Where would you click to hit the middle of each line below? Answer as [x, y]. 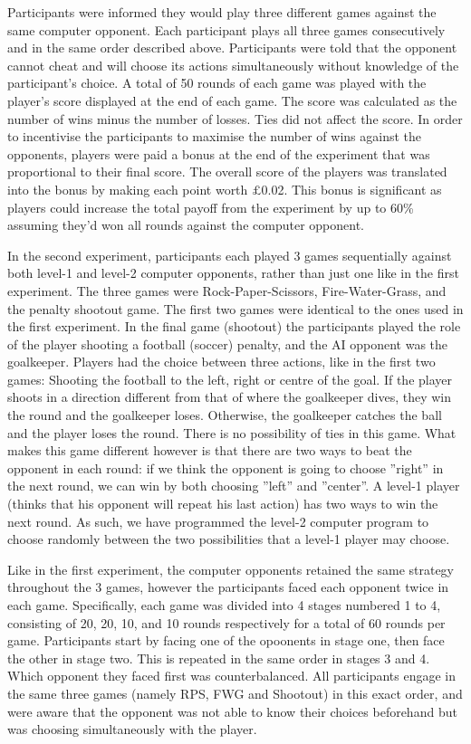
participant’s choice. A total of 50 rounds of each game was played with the [217, 83]
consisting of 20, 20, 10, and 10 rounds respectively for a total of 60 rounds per [226, 622]
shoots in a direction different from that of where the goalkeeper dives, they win [230, 397]
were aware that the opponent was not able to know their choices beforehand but [232, 711]
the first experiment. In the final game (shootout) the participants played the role [234, 326]
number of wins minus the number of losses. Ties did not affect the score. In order [235, 118]
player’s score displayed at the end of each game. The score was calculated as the [232, 100]
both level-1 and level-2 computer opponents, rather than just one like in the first [233, 273]
